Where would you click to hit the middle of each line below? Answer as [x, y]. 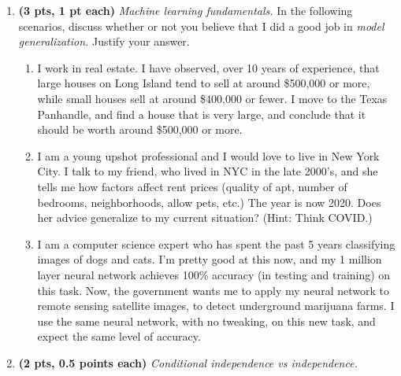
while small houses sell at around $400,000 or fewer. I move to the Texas [212, 98]
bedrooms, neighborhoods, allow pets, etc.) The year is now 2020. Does [209, 202]
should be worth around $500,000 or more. [140, 129]
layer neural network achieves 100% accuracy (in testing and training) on [214, 274]
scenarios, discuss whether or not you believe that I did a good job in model [201, 26]
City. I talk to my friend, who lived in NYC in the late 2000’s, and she [208, 171]
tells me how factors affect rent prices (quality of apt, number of [192, 186]
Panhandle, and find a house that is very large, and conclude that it [202, 114]
